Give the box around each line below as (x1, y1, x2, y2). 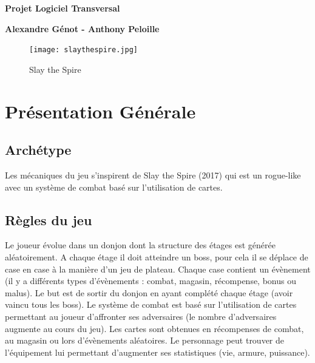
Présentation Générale (5, 98, 196, 123)
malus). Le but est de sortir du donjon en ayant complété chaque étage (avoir (5, 286, 293, 299)
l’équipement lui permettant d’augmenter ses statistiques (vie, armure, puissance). (5, 345, 310, 358)
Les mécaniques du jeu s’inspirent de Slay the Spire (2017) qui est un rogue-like (5, 169, 301, 181)
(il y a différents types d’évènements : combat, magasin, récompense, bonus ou (5, 274, 296, 287)
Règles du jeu (5, 210, 92, 229)
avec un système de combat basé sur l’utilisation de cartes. (5, 180, 223, 193)
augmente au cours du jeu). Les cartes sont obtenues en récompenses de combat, (5, 322, 304, 334)
